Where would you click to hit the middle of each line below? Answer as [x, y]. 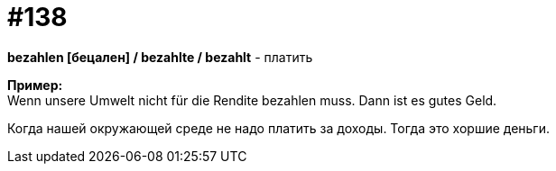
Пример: [35, 85]
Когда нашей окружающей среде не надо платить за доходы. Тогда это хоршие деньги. [279, 128]
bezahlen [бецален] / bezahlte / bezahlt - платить [160, 57]
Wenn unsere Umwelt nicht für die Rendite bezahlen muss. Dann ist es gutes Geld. [252, 100]
